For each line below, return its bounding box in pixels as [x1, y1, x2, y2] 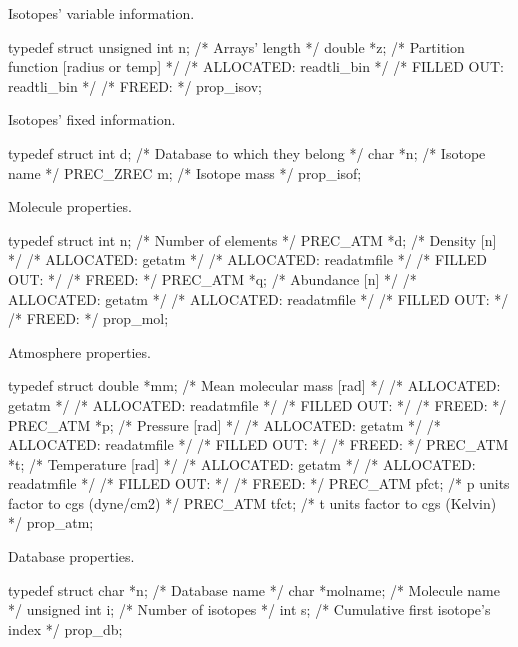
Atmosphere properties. [8, 341, 151, 362]
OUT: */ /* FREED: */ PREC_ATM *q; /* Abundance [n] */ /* [8, 268, 417, 289]
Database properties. [8, 546, 135, 567]
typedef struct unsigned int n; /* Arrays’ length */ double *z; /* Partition [8, 36, 465, 57]
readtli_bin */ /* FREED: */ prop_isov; [8, 75, 262, 96]
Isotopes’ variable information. [8, 3, 195, 23]
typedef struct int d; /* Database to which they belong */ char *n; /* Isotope [8, 142, 486, 163]
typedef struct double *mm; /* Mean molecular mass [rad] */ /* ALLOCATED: [8, 375, 501, 396]
